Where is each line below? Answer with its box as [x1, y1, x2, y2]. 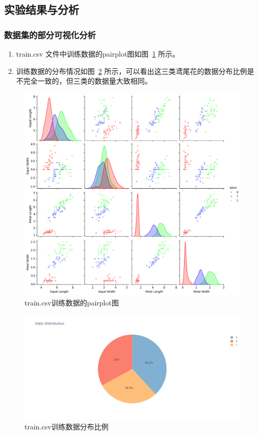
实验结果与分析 [4, 2, 79, 17]
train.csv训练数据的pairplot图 [24, 297, 119, 308]
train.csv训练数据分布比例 [24, 421, 109, 431]
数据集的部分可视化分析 [4, 28, 96, 41]
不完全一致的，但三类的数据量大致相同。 [16, 75, 152, 86]
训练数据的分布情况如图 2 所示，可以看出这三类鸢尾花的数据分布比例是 [16, 65, 254, 76]
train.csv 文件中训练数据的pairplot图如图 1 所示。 [16, 48, 180, 59]
